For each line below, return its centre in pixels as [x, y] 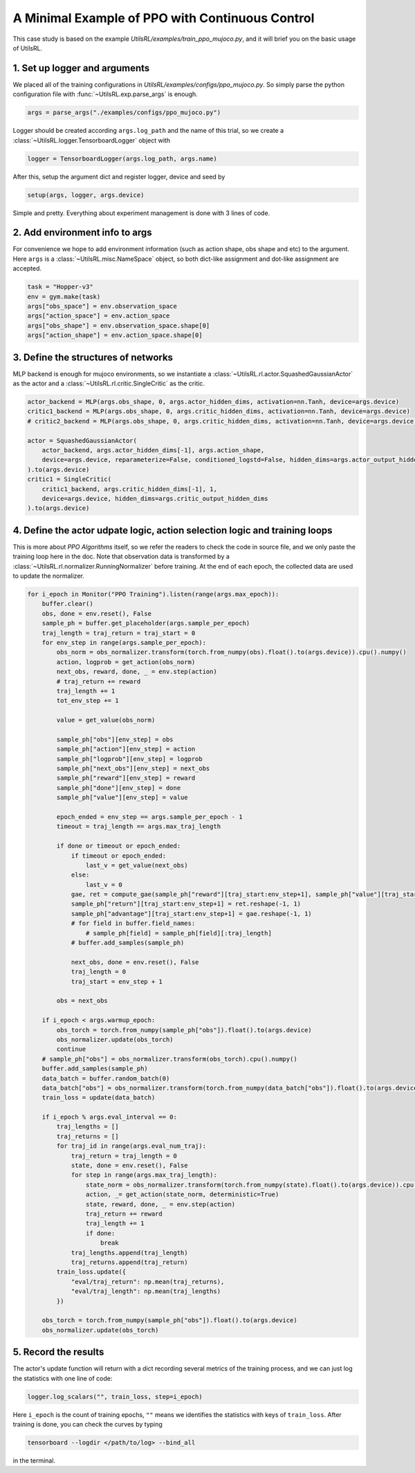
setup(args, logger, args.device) [86, 195]
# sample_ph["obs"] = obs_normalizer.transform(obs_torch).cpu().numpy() [169, 1059]
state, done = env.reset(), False [129, 1165]
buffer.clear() [67, 604]
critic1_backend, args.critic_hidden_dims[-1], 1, [129, 489]
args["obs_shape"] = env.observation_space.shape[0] [119, 326]
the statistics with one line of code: [63, 1378]
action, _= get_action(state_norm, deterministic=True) [182, 1195]
